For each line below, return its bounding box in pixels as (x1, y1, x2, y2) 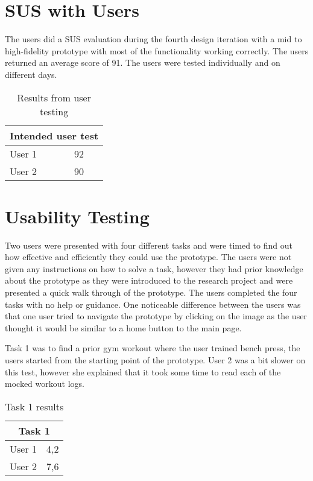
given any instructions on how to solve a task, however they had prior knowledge (5, 262, 303, 275)
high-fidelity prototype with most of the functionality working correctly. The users (5, 44, 309, 57)
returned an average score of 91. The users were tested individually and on (5, 56, 280, 69)
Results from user (17, 90, 91, 104)
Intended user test (10, 128, 99, 142)
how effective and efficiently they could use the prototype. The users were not (5, 250, 292, 263)
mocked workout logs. (5, 377, 84, 390)
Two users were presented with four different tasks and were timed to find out (5, 238, 292, 251)
